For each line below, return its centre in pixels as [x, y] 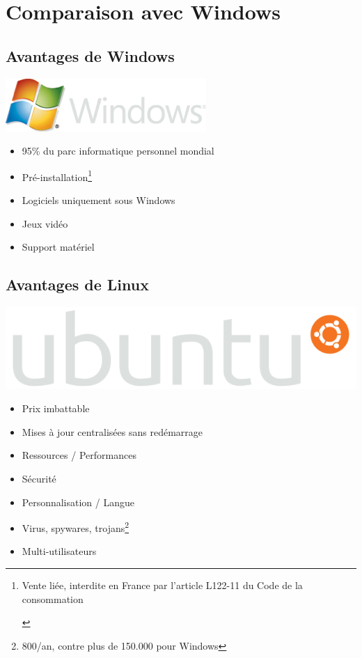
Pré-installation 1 [57, 175]
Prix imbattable [56, 408]
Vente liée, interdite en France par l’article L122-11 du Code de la [162, 585]
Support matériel [58, 247]
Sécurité [39, 478]
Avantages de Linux [77, 284]
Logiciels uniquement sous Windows [99, 200]
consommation [53, 598]
